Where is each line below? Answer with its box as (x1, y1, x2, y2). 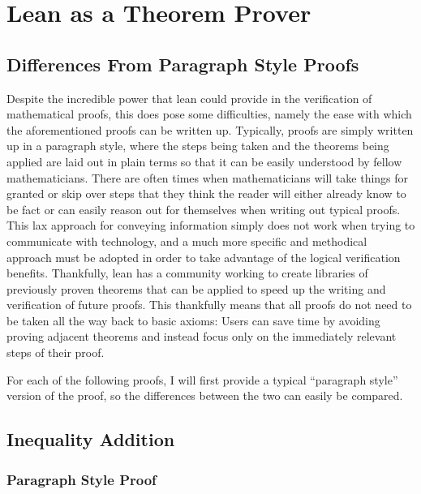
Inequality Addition (6, 427, 175, 452)
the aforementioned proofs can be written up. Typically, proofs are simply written (6, 121, 414, 138)
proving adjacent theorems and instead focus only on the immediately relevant (6, 328, 397, 345)
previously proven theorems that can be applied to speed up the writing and (6, 280, 386, 297)
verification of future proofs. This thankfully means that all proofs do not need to (6, 296, 412, 313)
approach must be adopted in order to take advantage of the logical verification (6, 248, 401, 265)
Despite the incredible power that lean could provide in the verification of (6, 89, 372, 106)
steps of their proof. (6, 344, 105, 361)
